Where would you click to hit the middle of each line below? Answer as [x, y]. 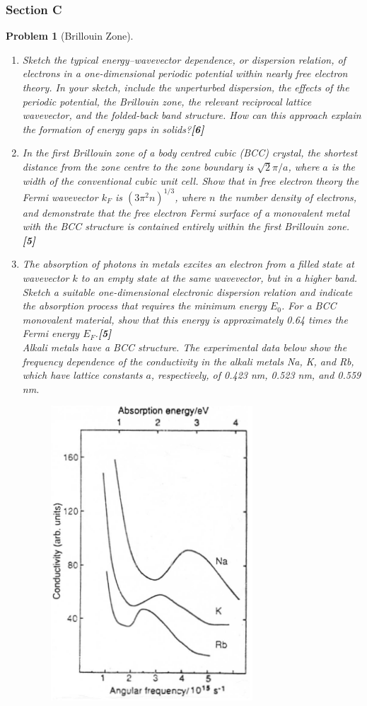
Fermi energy [51, 333]
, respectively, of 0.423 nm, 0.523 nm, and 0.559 [256, 375]
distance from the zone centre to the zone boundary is [138, 166]
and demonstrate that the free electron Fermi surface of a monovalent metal [186, 212]
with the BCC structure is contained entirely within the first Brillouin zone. [186, 226]
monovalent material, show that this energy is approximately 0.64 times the [185, 319]
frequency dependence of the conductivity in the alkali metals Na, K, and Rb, [188, 361]
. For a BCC [309, 306]
